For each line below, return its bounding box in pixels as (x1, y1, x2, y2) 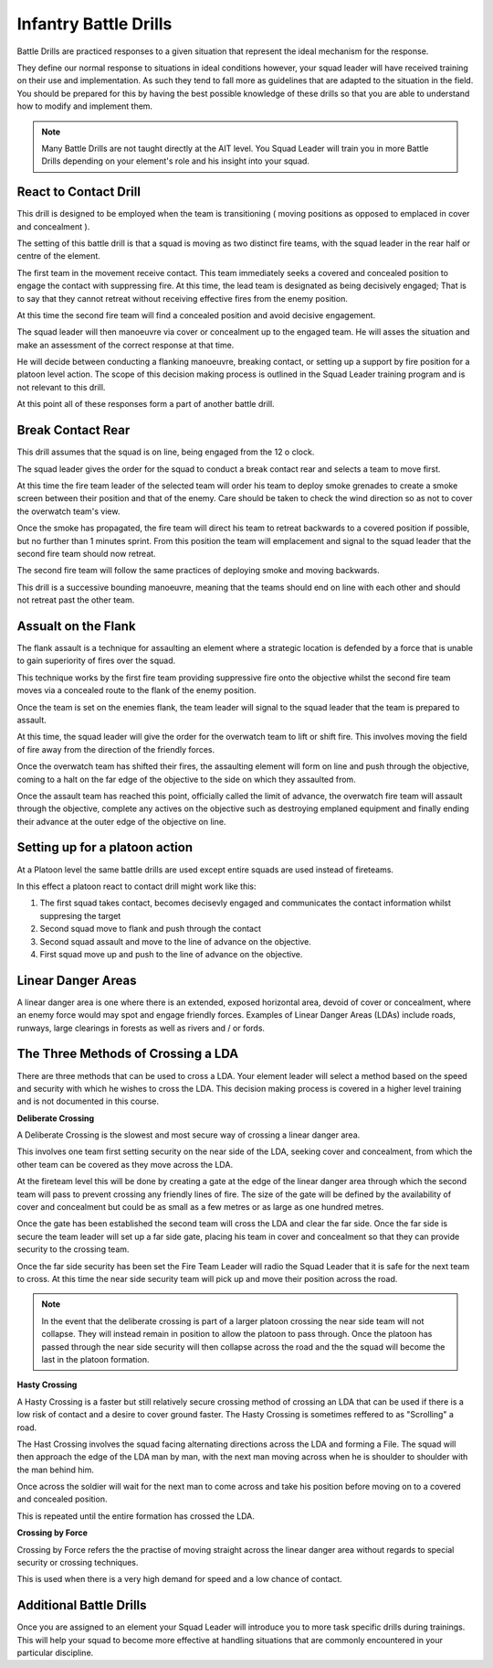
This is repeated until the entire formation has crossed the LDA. (16, 1510, 256, 1522)
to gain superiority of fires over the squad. (16, 655, 176, 667)
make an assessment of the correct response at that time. (16, 339, 235, 350)
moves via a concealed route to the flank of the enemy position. (16, 685, 257, 696)
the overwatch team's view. (16, 506, 121, 517)
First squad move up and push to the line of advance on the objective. (39, 948, 303, 959)
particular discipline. (16, 1647, 94, 1659)
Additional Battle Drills (16, 1598, 147, 1613)
